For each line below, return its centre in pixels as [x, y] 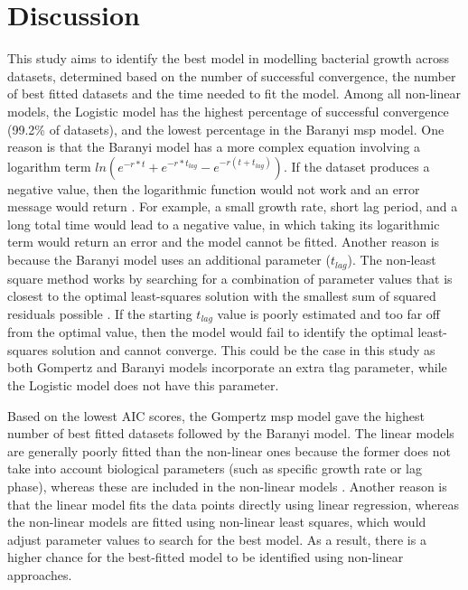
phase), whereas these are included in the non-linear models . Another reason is [227, 486]
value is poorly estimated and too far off [329, 313]
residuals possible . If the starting [100, 313]
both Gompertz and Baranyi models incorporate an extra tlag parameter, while [227, 367]
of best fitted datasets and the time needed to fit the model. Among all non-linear [234, 94]
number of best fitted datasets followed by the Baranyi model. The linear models [231, 433]
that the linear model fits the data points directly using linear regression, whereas [234, 504]
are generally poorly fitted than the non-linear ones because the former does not [229, 450]
